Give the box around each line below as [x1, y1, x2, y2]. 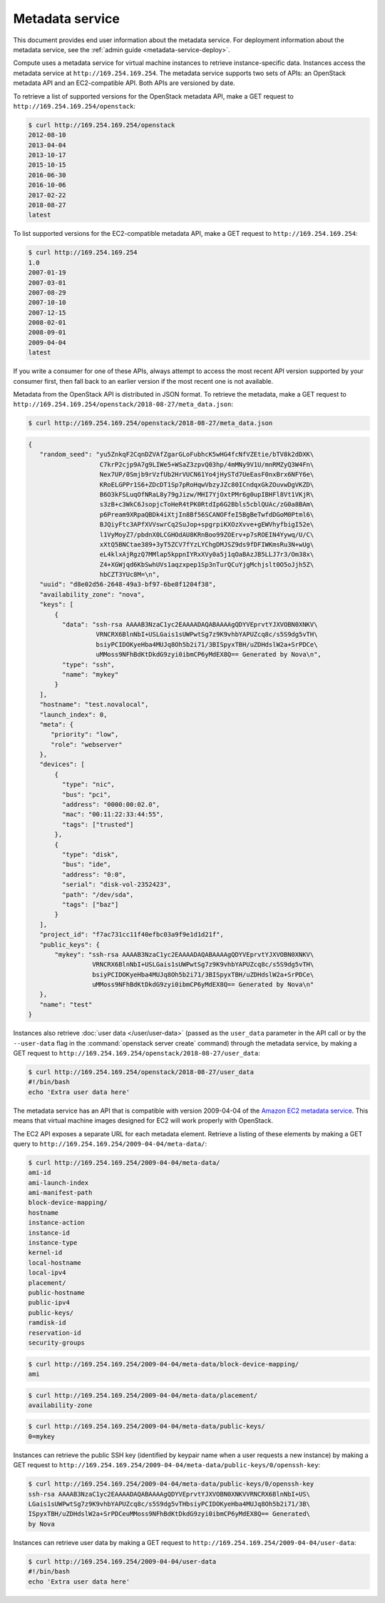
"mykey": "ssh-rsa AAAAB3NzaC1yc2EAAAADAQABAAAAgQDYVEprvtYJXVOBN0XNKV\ [54, 951, 314, 958]
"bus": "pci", [61, 790, 112, 798]
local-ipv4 [28, 1269, 66, 1277]
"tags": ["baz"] [61, 900, 119, 908]
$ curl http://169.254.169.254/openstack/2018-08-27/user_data [28, 1068, 255, 1076]
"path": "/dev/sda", [61, 890, 134, 898]
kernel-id [28, 1249, 63, 1257]
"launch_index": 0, [39, 710, 108, 718]
